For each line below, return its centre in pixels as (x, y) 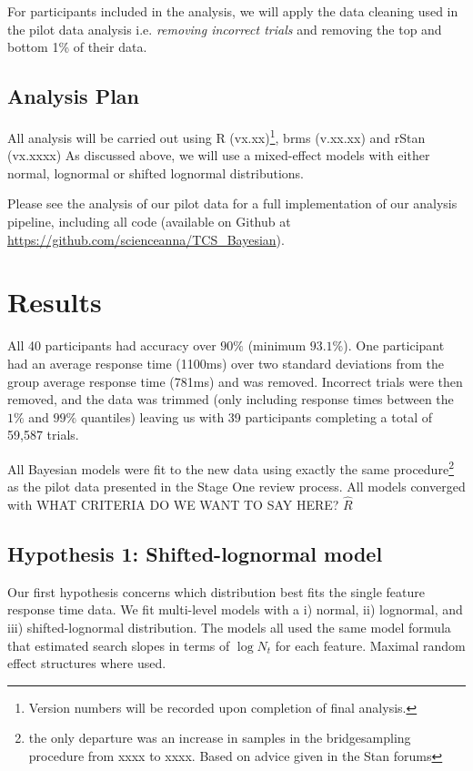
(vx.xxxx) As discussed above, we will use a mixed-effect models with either (219, 155)
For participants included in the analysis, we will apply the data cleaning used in (233, 11)
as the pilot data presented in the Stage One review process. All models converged (236, 487)
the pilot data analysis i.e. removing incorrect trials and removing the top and (225, 29)
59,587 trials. (43, 435)
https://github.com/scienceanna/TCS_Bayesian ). (146, 239)
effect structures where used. (87, 663)
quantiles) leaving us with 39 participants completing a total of (256, 416)
